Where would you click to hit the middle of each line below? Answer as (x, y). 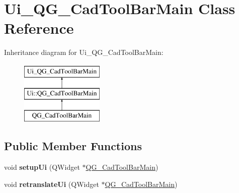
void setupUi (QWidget (42, 167)
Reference (39, 28)
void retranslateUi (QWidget (52, 184)
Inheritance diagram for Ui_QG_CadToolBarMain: (84, 52)
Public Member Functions (73, 146)
